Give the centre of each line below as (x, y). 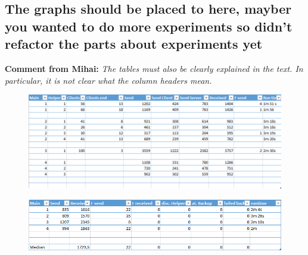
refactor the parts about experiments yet (134, 44)
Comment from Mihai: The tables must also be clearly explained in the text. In (154, 68)
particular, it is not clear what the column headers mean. (108, 80)
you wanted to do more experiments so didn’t (149, 26)
